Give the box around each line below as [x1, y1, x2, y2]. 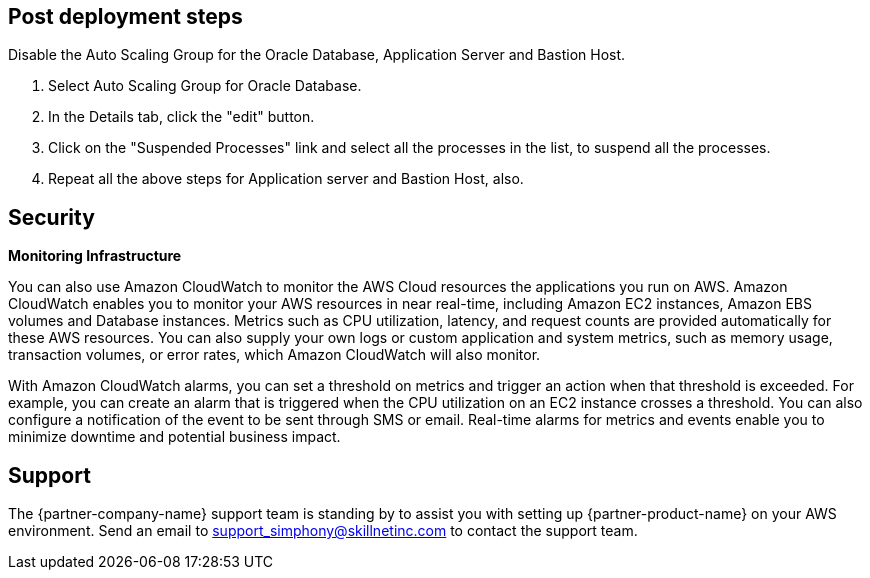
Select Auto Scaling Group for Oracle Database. [48, 77, 362, 95]
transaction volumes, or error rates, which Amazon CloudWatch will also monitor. [8, 346, 541, 364]
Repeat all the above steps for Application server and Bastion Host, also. [48, 170, 524, 188]
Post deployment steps [8, 4, 243, 29]
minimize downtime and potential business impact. [8, 428, 341, 446]
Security [8, 204, 95, 230]
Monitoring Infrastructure [8, 247, 182, 265]
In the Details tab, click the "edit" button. [48, 108, 315, 126]
